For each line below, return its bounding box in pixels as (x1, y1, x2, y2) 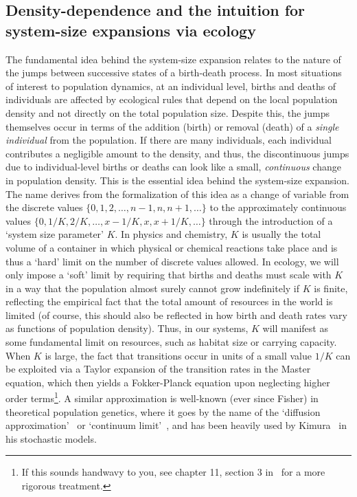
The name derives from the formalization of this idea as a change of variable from (5, 186, 349, 201)
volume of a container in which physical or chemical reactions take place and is (5, 240, 338, 254)
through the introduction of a (209, 213, 333, 228)
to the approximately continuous (209, 200, 347, 214)
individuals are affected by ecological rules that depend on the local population (5, 92, 338, 107)
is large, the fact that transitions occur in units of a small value (45, 348, 312, 362)
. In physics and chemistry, (115, 227, 228, 241)
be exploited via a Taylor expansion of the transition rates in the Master (5, 362, 311, 376)
